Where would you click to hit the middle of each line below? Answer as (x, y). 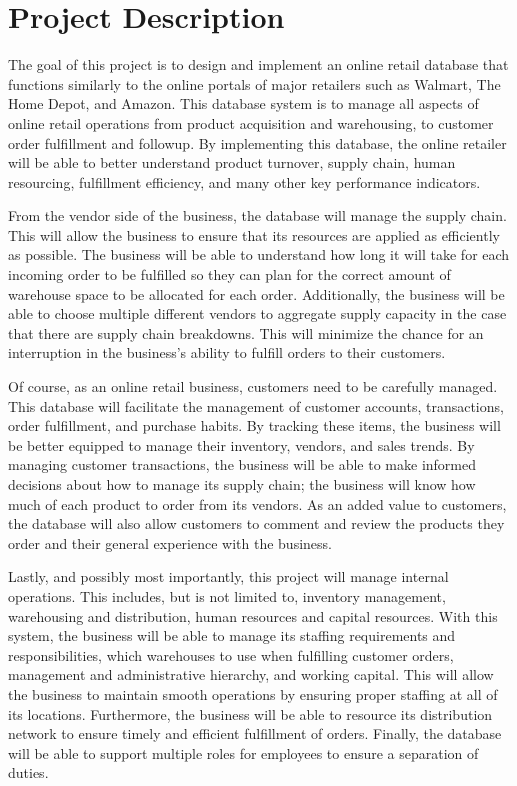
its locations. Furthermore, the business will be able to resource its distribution (250, 713)
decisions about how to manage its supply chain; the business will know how (242, 484)
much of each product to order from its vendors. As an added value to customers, (257, 503)
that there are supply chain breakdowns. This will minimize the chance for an (246, 332)
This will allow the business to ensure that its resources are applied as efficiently (254, 234)
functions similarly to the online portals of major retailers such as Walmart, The (254, 83)
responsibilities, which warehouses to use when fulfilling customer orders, (231, 654)
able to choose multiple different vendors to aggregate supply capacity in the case (257, 313)
